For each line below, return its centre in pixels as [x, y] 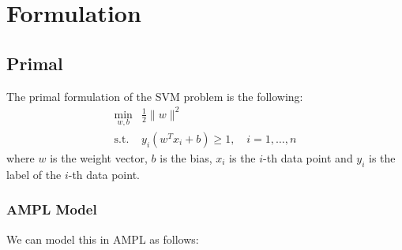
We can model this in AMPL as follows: [103, 239]
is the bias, [186, 157]
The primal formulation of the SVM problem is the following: [155, 96]
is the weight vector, [99, 157]
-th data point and [308, 157]
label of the [34, 174]
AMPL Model [52, 209]
